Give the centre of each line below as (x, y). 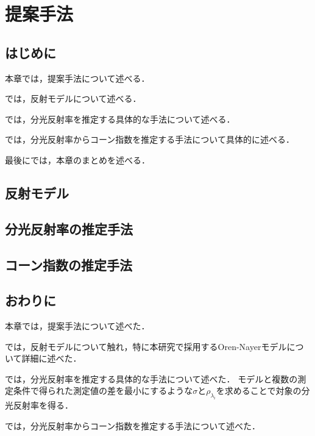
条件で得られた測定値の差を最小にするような (103, 391)
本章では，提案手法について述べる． (77, 78)
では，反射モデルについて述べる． (73, 98)
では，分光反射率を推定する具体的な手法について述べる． (120, 119)
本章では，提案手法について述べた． (77, 326)
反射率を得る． (43, 405)
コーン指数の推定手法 (69, 264)
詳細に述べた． (51, 358)
